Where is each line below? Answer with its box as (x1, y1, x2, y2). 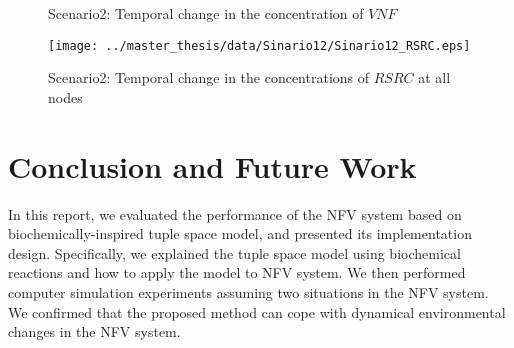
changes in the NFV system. (8, 321, 181, 342)
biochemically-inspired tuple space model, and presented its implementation (8, 223, 472, 244)
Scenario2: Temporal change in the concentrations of (48, 67, 370, 88)
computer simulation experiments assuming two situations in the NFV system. (8, 281, 489, 302)
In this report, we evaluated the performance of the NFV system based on (8, 203, 462, 224)
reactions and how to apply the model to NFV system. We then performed (8, 262, 466, 283)
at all (418, 67, 451, 88)
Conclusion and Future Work (8, 145, 417, 186)
